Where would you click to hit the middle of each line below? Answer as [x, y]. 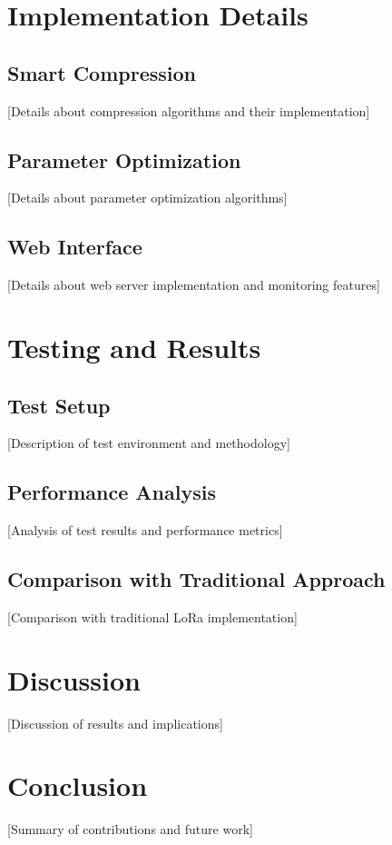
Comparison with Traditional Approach [196, 579]
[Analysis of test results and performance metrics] [145, 530]
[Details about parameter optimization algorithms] [147, 198]
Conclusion [78, 785]
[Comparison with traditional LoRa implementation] [152, 616]
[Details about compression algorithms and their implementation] [189, 110]
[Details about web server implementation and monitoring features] [194, 285]
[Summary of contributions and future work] [130, 829]
